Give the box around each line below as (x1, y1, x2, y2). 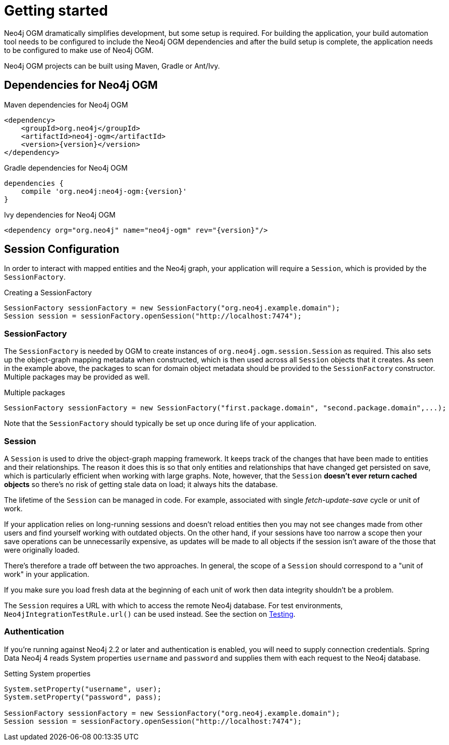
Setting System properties (4, 669, 91, 678)
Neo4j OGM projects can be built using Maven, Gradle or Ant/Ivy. (4, 61, 220, 70)
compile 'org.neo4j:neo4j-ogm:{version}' (21, 187, 187, 195)
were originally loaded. (4, 545, 80, 554)
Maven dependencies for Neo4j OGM (4, 100, 128, 109)
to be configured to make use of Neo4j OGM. (4, 45, 154, 55)
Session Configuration (4, 243, 120, 256)
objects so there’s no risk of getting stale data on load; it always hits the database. (4, 480, 278, 489)
